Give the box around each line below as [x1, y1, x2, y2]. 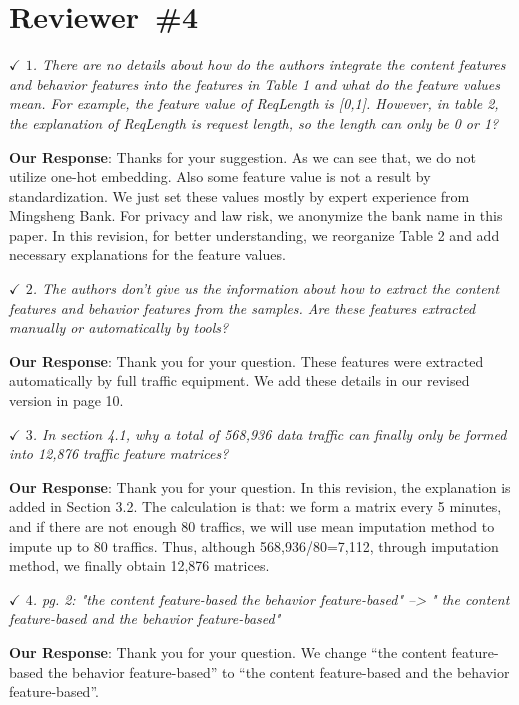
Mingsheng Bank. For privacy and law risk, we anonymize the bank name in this [9, 205, 503, 226]
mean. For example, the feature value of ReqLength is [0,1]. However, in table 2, [9, 93, 499, 114]
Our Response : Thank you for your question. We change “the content [9, 641, 447, 662]
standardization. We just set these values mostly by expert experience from [9, 185, 470, 206]
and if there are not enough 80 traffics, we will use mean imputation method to [9, 516, 495, 536]
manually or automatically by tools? [9, 317, 229, 338]
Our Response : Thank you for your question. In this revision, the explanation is [9, 476, 511, 497]
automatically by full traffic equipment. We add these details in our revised [9, 370, 470, 391]
